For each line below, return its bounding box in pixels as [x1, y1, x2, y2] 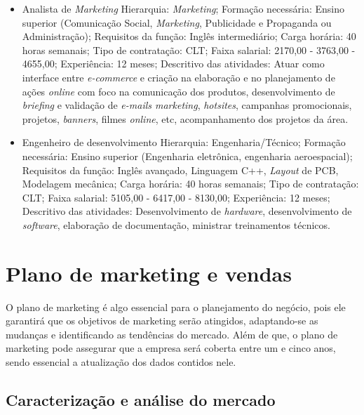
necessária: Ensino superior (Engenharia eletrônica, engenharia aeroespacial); [22, 148, 353, 163]
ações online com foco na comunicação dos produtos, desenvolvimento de [22, 84, 335, 98]
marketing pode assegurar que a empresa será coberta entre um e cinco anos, [6, 341, 336, 355]
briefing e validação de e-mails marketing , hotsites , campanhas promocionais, [22, 98, 352, 112]
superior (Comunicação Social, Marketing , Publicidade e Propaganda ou [22, 15, 332, 29]
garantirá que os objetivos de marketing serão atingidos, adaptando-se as [6, 313, 318, 328]
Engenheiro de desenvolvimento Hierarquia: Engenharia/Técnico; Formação [22, 135, 346, 150]
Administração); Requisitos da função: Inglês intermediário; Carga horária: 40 [22, 29, 356, 44]
